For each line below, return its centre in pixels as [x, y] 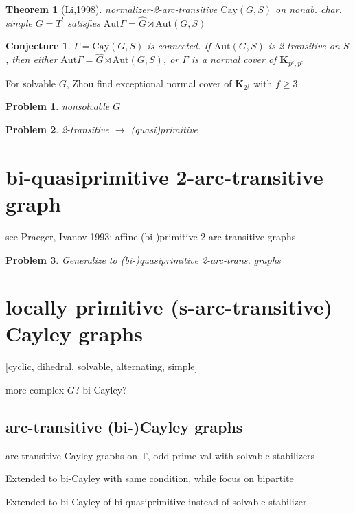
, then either [32, 59]
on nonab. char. [309, 9]
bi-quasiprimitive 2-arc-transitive [164, 176]
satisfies [84, 22]
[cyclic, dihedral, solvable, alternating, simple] [102, 366]
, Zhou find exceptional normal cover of [149, 83]
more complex [35, 390]
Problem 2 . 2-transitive [57, 129]
